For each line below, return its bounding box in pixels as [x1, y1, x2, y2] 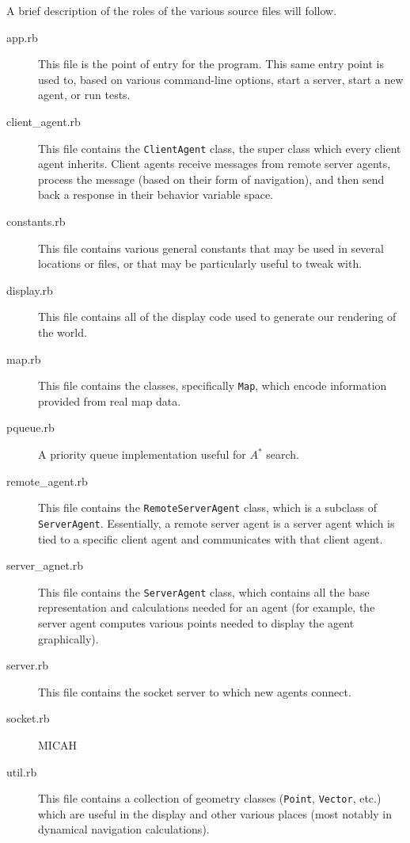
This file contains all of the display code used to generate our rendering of [38, 308, 397, 325]
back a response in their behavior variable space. [38, 186, 274, 203]
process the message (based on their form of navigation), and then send [38, 170, 385, 187]
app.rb [6, 29, 38, 45]
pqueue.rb [6, 419, 55, 436]
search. [266, 446, 299, 462]
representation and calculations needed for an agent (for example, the [38, 599, 375, 616]
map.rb [6, 350, 41, 367]
